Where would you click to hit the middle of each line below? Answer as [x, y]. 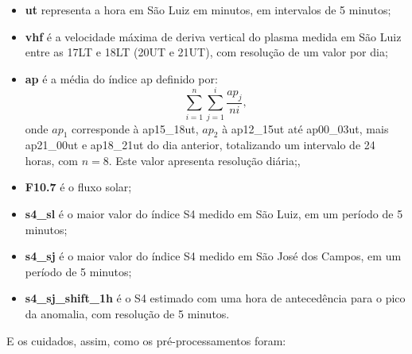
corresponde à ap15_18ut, [135, 128]
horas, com [52, 160]
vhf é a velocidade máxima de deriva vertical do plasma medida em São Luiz [213, 36]
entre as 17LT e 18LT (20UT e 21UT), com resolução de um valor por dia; [206, 52]
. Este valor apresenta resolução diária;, [204, 160]
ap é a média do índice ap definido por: [121, 78]
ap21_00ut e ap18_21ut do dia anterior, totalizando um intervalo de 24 [200, 145]
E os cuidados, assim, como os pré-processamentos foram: [146, 340]
